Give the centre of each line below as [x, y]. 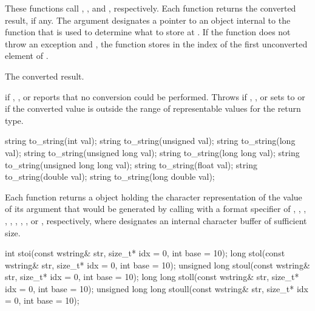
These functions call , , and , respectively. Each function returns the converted [151, 8]
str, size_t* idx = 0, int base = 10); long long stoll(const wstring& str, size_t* [152, 277]
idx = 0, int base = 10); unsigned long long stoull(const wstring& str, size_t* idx [157, 288]
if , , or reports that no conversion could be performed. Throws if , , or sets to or [155, 96]
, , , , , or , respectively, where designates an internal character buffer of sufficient [156, 220]
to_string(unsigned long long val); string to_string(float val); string [131, 164]
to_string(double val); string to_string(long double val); [110, 176]
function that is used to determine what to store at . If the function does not [148, 32]
